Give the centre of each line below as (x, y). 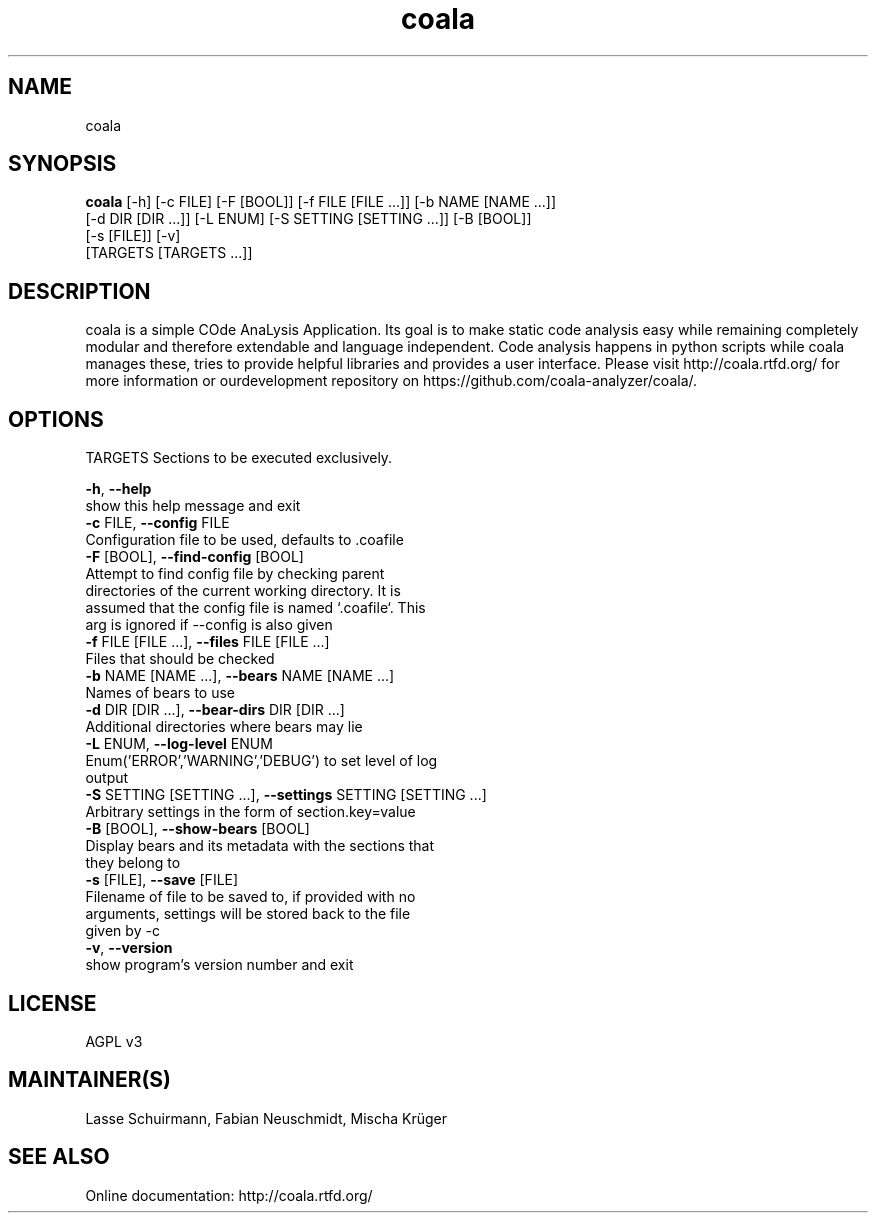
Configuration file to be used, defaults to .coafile (244, 540)
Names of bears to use (160, 693)
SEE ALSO (59, 1157)
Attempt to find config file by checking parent (235, 574)
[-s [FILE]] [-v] (133, 236)
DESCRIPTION (79, 291)
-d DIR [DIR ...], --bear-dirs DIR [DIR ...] (215, 710)
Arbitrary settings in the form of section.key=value (250, 812)
